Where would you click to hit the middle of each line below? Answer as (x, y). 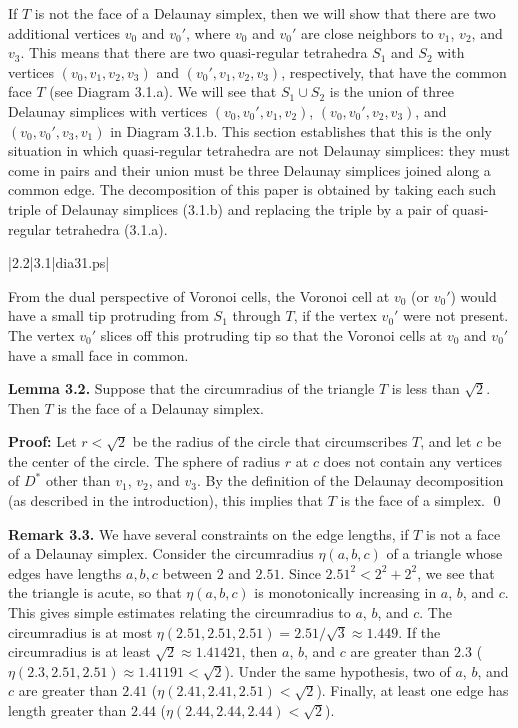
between (187, 572)
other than (78, 480)
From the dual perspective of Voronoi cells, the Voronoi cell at (199, 295)
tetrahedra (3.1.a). (111, 228)
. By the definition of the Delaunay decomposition (350, 480)
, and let (446, 441)
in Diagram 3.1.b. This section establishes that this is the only (301, 130)
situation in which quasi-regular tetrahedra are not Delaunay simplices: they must (259, 150)
